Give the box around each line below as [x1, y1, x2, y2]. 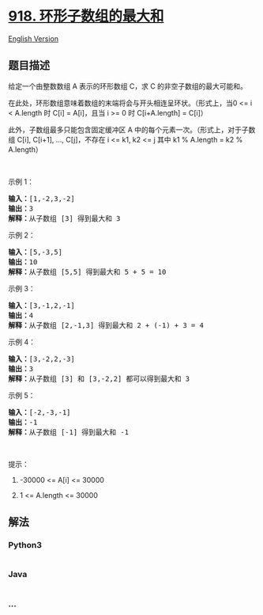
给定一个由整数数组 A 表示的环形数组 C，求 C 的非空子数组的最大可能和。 [8, 81, 247, 91]
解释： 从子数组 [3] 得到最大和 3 [8, 214, 121, 222]
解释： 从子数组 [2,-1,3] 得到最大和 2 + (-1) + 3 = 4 [8, 321, 204, 329]
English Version [8, 33, 59, 44]
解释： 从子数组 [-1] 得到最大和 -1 [8, 427, 129, 436]
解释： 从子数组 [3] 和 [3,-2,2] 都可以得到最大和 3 [8, 374, 190, 383]
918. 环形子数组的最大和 [8, 7, 164, 25]
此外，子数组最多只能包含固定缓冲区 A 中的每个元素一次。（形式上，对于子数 [8, 124, 256, 135]
